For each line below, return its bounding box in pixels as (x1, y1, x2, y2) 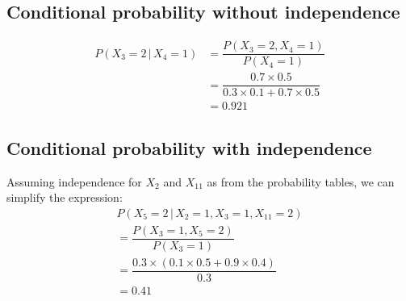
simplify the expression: (6, 189, 123, 206)
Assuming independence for (6, 173, 142, 190)
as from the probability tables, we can (207, 173, 395, 190)
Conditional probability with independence (6, 135, 372, 160)
